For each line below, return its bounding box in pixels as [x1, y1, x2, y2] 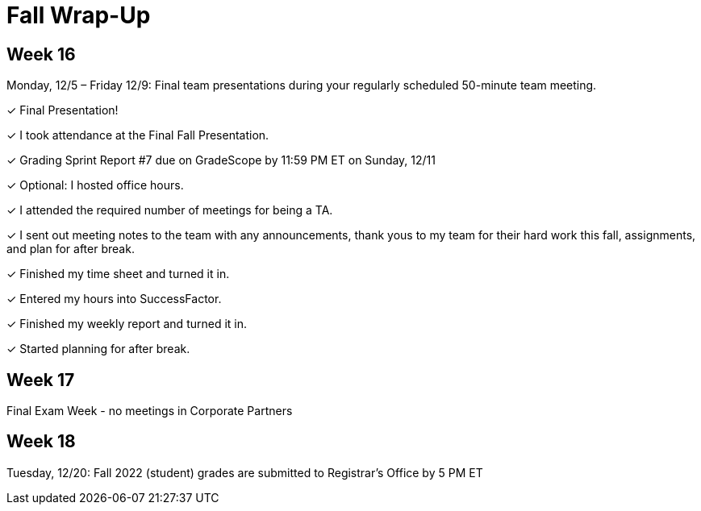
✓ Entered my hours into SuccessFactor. [6, 292, 222, 306]
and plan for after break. [6, 242, 135, 256]
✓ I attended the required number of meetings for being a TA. [6, 203, 333, 218]
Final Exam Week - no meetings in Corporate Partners [6, 404, 293, 418]
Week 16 [6, 44, 76, 64]
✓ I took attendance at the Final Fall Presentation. [6, 128, 269, 143]
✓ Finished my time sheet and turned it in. [6, 267, 230, 281]
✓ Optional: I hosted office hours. [6, 178, 184, 193]
